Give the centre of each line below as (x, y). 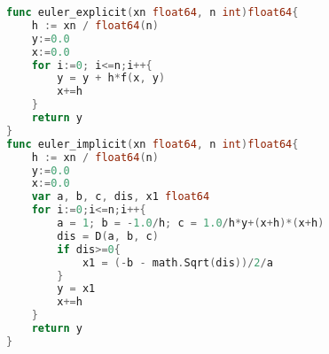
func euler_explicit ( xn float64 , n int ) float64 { (153, 12)
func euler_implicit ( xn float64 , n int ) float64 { (153, 144)
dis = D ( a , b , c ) (108, 236)
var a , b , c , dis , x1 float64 (121, 197)
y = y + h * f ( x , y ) (111, 78)
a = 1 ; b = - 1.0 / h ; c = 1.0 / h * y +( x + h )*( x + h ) (191, 223)
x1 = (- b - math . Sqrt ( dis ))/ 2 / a (177, 262)
